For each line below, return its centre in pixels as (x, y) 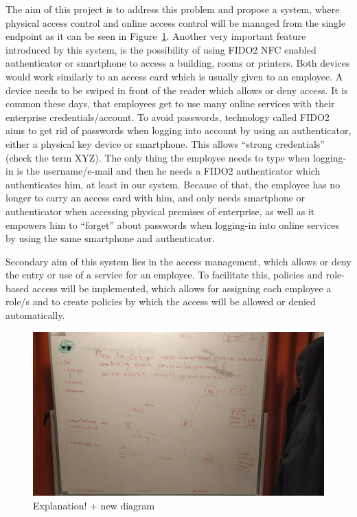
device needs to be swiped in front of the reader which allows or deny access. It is (177, 90)
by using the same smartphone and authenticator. (110, 238)
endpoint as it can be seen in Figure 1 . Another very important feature (156, 36)
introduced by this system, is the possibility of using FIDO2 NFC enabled (161, 49)
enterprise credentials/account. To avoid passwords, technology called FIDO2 (168, 117)
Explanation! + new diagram (94, 505)
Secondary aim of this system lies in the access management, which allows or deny (178, 261)
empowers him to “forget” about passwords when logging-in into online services (172, 224)
